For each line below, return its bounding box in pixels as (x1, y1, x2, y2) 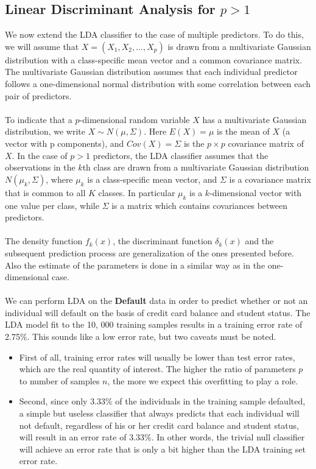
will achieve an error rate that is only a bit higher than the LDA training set (19, 442, 306, 455)
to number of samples (19, 374, 100, 387)
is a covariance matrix (229, 172, 311, 185)
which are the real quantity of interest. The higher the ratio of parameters (19, 362, 296, 375)
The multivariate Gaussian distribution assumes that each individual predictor (5, 65, 298, 78)
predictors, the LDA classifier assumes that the (93, 149, 269, 161)
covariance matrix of (228, 136, 304, 149)
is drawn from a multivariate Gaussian (167, 40, 311, 52)
